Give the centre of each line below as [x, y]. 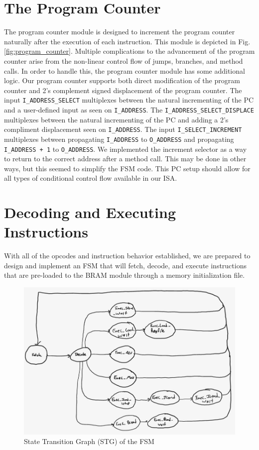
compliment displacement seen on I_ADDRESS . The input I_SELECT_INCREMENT [123, 129]
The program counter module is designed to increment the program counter [120, 32]
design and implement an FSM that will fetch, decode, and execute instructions [125, 265]
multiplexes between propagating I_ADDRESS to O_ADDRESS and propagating [119, 139]
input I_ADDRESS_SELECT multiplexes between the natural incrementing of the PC [129, 100]
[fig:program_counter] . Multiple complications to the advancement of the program [129, 51]
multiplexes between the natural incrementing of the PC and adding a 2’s [116, 119]
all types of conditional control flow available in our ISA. [91, 178]
